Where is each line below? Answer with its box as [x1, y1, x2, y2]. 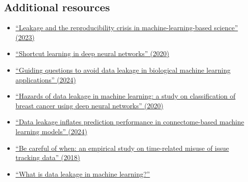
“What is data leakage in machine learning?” [15, 168, 150, 179]
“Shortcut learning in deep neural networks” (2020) [15, 48, 169, 59]
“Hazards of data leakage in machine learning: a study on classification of [15, 91, 236, 101]
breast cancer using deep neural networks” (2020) [15, 100, 163, 110]
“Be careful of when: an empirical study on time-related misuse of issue [15, 142, 229, 153]
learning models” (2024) [15, 126, 88, 136]
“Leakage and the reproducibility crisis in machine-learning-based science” [15, 22, 238, 33]
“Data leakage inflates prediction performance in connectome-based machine [15, 117, 244, 127]
